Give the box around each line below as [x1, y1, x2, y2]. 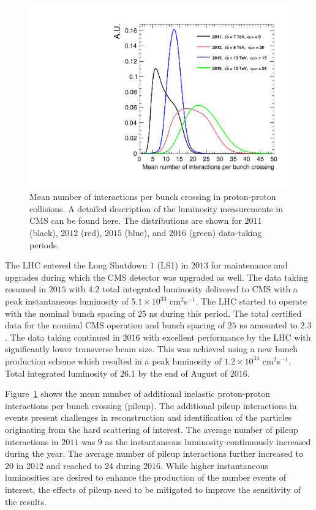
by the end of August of [138, 366, 228, 379]
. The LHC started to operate [195, 295, 307, 307]
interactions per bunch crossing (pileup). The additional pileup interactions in [5, 399, 297, 412]
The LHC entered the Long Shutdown [5, 259, 148, 272]
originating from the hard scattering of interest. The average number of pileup [5, 423, 298, 435]
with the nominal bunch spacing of [5, 306, 135, 319]
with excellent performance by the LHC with [143, 330, 311, 343]
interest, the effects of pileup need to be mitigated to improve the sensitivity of [5, 482, 301, 495]
